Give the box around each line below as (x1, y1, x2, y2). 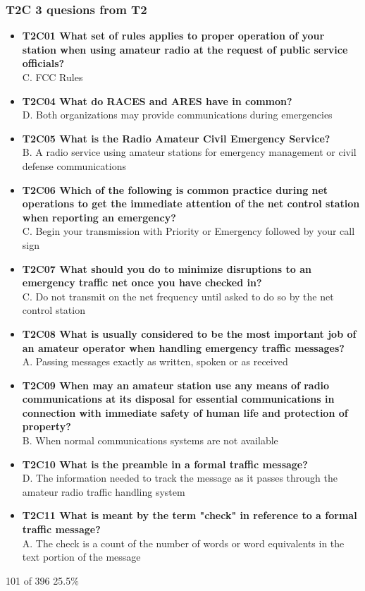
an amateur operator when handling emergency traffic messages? (22, 340, 345, 355)
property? (22, 419, 71, 434)
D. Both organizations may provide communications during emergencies (22, 107, 333, 122)
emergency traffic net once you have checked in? (22, 275, 262, 290)
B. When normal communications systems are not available (22, 433, 278, 448)
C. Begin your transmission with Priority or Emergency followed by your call (22, 224, 355, 238)
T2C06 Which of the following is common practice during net (22, 182, 328, 197)
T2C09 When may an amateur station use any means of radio (22, 377, 330, 392)
